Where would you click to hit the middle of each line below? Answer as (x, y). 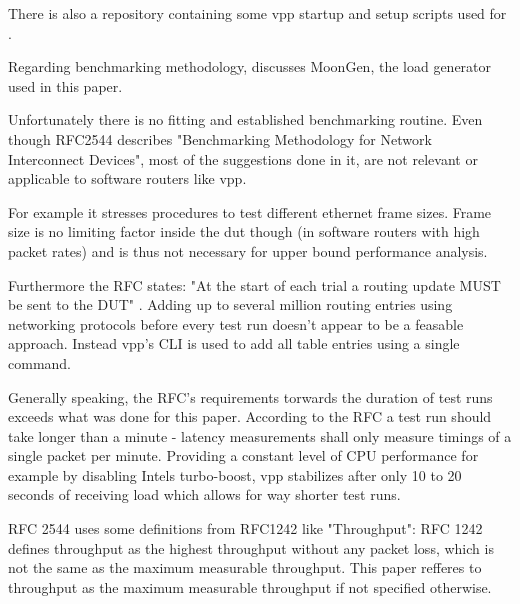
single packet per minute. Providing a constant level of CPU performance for (243, 455)
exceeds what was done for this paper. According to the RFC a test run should (250, 416)
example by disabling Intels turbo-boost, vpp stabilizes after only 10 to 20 (235, 474)
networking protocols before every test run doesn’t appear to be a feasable (236, 323)
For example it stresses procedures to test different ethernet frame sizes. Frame (250, 211)
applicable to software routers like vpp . (127, 178)
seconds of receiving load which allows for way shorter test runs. (204, 494)
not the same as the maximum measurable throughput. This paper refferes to (245, 567)
